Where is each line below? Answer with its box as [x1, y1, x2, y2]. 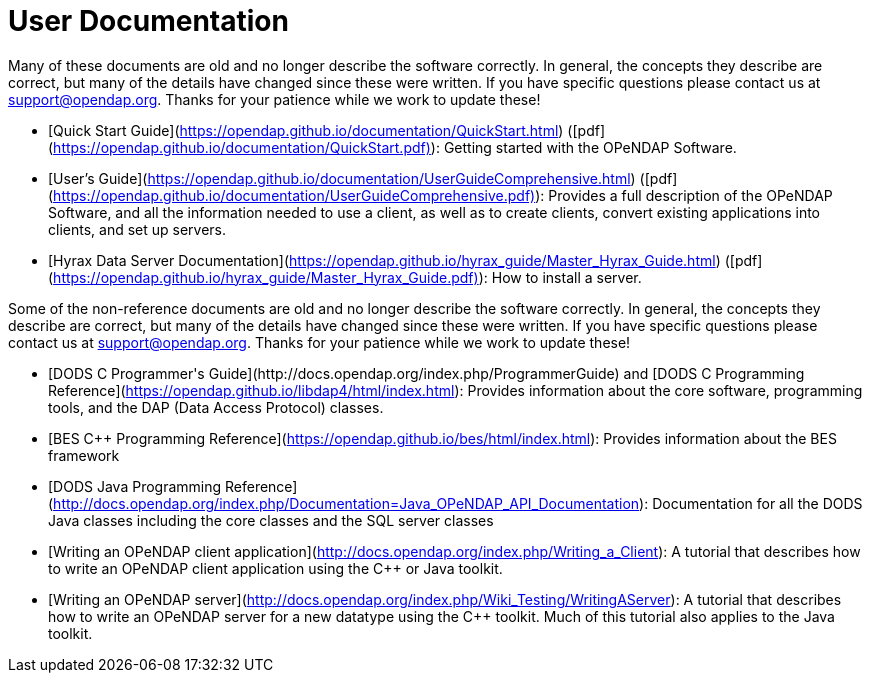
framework [48, 446, 120, 464]
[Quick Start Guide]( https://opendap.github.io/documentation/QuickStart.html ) [48, 121, 564, 139]
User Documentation [8, 4, 289, 38]
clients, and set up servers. [48, 220, 227, 238]
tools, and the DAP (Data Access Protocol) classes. [48, 398, 384, 416]
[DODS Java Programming [48, 477, 222, 495]
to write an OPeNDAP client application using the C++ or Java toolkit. [48, 559, 503, 577]
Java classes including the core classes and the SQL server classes [48, 511, 494, 529]
